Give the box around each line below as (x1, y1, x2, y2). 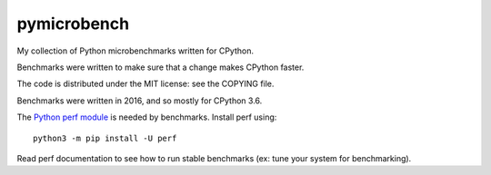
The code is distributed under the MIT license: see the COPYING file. (16, 78, 275, 90)
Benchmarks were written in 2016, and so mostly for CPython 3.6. (16, 95, 263, 106)
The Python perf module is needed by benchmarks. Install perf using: (16, 112, 277, 122)
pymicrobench (16, 14, 130, 34)
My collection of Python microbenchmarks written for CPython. (16, 45, 255, 56)
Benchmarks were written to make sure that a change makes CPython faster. (16, 62, 305, 73)
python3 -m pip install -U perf (33, 132, 177, 143)
